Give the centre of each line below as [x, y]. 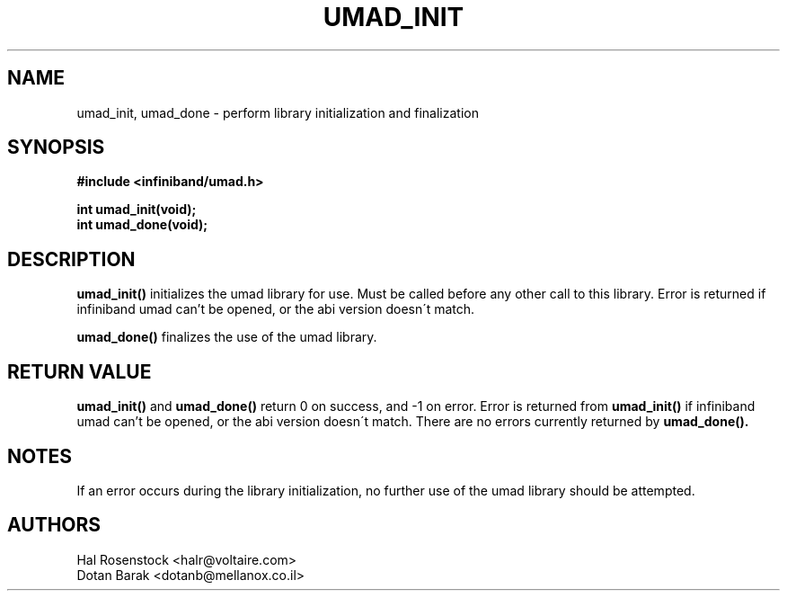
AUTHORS [54, 525]
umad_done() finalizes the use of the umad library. [227, 337]
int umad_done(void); [142, 225]
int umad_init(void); [137, 210]
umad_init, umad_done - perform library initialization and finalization [278, 112]
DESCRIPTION [71, 259]
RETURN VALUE [80, 371]
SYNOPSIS [56, 147]
